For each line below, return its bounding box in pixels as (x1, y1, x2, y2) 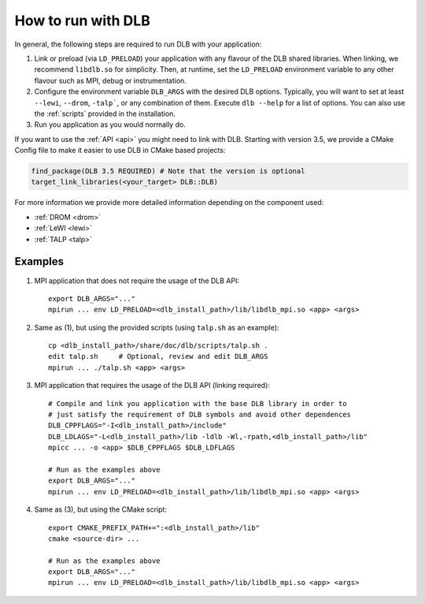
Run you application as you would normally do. (34, 120, 187, 129)
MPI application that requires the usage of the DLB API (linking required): (34, 381, 271, 390)
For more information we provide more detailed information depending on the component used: (14, 198, 324, 207)
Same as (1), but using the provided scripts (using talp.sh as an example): (34, 323, 279, 332)
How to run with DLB (14, 12, 151, 29)
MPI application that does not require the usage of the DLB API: (34, 276, 240, 285)
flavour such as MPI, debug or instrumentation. (34, 76, 187, 85)
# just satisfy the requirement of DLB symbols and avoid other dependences (48, 410, 352, 419)
